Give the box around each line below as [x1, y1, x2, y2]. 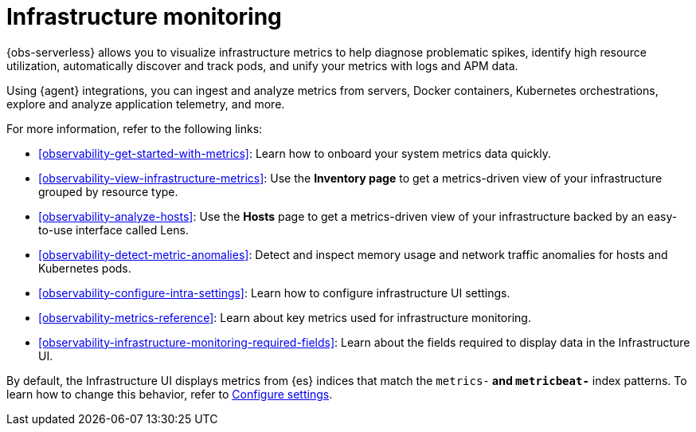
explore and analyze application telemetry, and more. [6, 96, 285, 111]
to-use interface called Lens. [38, 222, 189, 237]
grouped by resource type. [38, 184, 178, 198]
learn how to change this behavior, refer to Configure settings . [6, 387, 333, 401]
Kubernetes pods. [38, 261, 131, 275]
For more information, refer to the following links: [6, 121, 263, 135]
